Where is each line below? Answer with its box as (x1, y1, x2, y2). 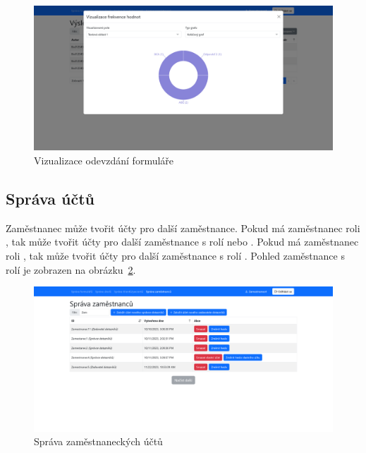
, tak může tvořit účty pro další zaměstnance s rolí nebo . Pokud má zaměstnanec (6, 234, 359, 249)
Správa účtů (6, 187, 94, 209)
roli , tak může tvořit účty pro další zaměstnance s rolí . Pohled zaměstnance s (6, 248, 345, 262)
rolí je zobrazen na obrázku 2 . (6, 262, 136, 277)
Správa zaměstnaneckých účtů (34, 434, 163, 449)
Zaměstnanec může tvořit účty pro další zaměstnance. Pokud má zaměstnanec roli (6, 220, 360, 235)
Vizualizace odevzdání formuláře (34, 152, 174, 167)
